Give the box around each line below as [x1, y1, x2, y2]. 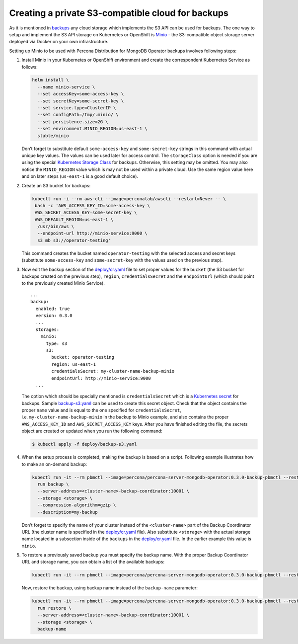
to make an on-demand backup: [21, 461, 87, 467]
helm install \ [32, 77, 69, 83]
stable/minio [37, 133, 69, 139]
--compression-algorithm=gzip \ [37, 502, 116, 508]
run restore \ [37, 605, 72, 611]
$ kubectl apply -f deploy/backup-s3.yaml [32, 441, 137, 447]
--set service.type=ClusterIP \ [37, 105, 116, 111]
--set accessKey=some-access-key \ [37, 91, 124, 97]
